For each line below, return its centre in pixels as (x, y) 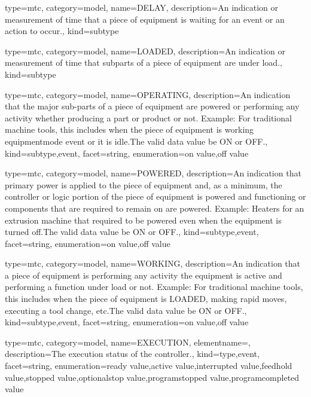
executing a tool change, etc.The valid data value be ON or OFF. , (126, 310)
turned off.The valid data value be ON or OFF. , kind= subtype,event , (132, 232)
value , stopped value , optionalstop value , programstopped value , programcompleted (152, 377)
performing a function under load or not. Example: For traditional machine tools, (154, 287)
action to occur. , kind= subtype (62, 31)
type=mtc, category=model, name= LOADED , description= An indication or (145, 51)
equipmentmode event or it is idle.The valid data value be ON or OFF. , (136, 141)
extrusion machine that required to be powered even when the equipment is (143, 220)
